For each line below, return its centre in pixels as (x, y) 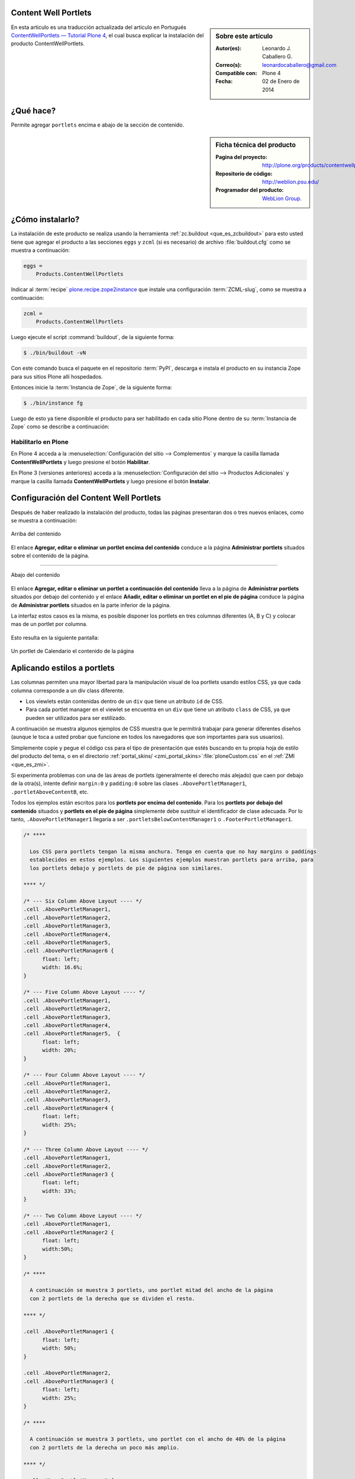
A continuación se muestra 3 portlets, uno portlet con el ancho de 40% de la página (158, 1439)
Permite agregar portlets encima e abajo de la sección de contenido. (98, 125)
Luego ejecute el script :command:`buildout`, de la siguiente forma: (93, 337)
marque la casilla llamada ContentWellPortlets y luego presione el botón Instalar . (111, 481)
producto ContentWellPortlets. (48, 44)
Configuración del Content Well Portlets (86, 498)
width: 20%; (59, 1050)
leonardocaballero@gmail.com (299, 64)
